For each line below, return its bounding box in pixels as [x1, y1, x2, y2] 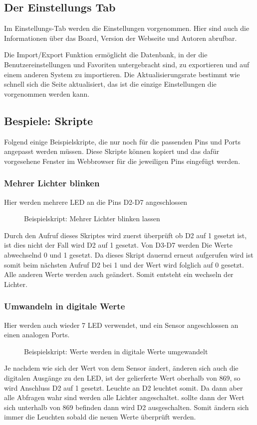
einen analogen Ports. [4, 329, 70, 340]
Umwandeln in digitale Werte [4, 300, 125, 312]
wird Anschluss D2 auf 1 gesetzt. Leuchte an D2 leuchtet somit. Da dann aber [4, 382, 243, 393]
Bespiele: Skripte [4, 113, 93, 128]
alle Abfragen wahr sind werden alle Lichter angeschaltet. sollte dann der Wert [4, 392, 245, 403]
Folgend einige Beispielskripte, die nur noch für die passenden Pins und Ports [4, 136, 241, 146]
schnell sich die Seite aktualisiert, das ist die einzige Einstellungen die [4, 79, 217, 89]
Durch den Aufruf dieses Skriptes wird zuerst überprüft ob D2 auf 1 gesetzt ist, [4, 230, 247, 240]
